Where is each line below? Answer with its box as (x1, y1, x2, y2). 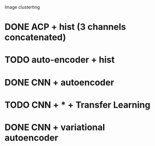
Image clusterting (4, 4, 40, 10)
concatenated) (4, 32, 66, 43)
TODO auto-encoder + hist (4, 54, 115, 65)
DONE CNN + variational (4, 121, 105, 133)
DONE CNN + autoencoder (4, 77, 114, 88)
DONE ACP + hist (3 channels (4, 22, 126, 32)
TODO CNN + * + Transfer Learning (4, 99, 151, 110)
